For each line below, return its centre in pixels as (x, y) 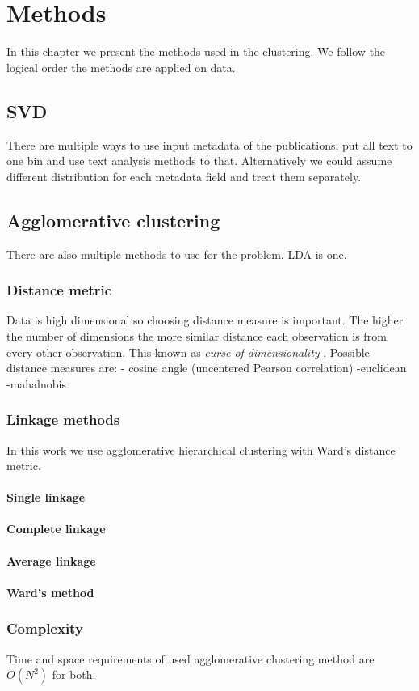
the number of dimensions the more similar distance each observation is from (197, 335)
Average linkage (51, 560)
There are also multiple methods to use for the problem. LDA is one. (177, 254)
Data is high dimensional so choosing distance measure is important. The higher (205, 320)
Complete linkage (56, 529)
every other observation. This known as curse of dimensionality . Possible (188, 352)
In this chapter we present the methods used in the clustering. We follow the (196, 51)
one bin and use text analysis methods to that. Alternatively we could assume (199, 161)
